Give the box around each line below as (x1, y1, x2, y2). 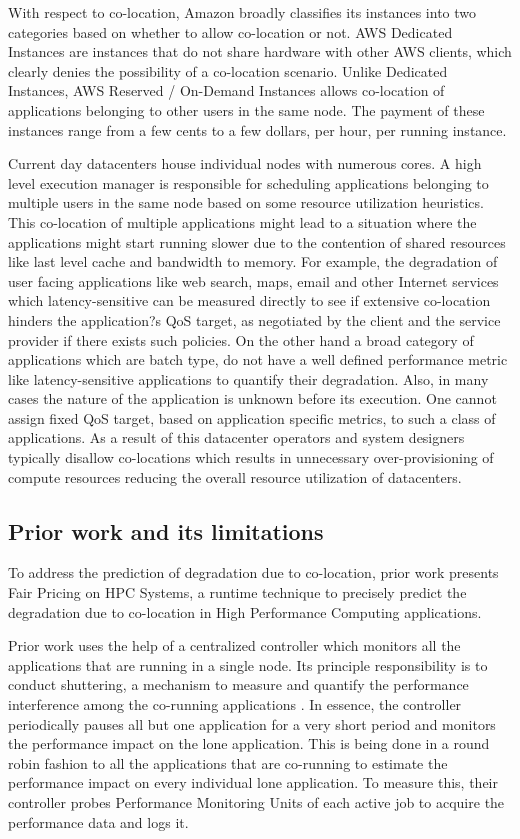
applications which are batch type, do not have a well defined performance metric (8, 349, 508, 370)
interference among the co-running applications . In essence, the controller (8, 694, 462, 715)
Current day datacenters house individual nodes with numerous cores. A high (8, 153, 482, 174)
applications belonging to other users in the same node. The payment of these (8, 99, 485, 120)
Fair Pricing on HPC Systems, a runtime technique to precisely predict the (8, 582, 467, 603)
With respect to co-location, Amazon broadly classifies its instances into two (8, 2, 477, 22)
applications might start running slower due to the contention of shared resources (8, 231, 506, 252)
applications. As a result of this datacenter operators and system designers (8, 427, 465, 448)
